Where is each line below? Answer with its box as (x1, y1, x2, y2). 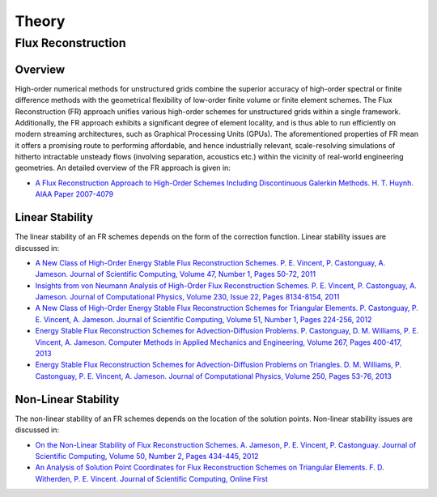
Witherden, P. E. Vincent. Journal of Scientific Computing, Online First (35, 474, 269, 483)
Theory (15, 12, 66, 30)
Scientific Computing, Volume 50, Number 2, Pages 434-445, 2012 (35, 451, 259, 461)
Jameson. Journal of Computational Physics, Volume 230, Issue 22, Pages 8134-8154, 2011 (35, 292, 340, 302)
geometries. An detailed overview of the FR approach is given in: (15, 163, 231, 173)
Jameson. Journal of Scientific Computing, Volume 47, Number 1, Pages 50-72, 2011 (35, 270, 316, 279)
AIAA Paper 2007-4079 (35, 189, 113, 199)
